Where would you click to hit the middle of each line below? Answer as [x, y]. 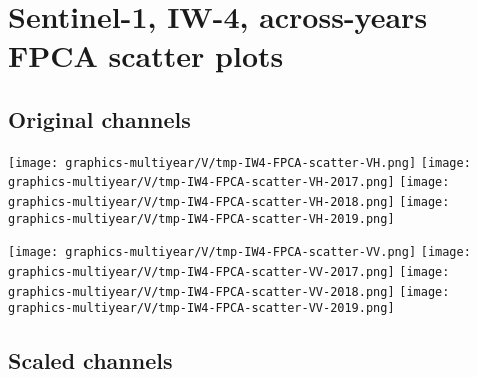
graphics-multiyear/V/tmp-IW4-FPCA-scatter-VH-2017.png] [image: [229, 182]
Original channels [99, 118]
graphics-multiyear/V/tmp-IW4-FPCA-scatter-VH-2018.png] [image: [229, 202]
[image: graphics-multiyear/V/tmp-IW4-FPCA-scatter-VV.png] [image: [239, 252]
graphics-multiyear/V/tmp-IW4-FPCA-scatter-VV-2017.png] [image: [229, 272]
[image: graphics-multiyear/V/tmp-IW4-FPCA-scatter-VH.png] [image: [239, 162]
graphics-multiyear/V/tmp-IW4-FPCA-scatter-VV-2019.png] [201, 308]
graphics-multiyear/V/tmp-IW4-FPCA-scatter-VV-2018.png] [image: [229, 291]
